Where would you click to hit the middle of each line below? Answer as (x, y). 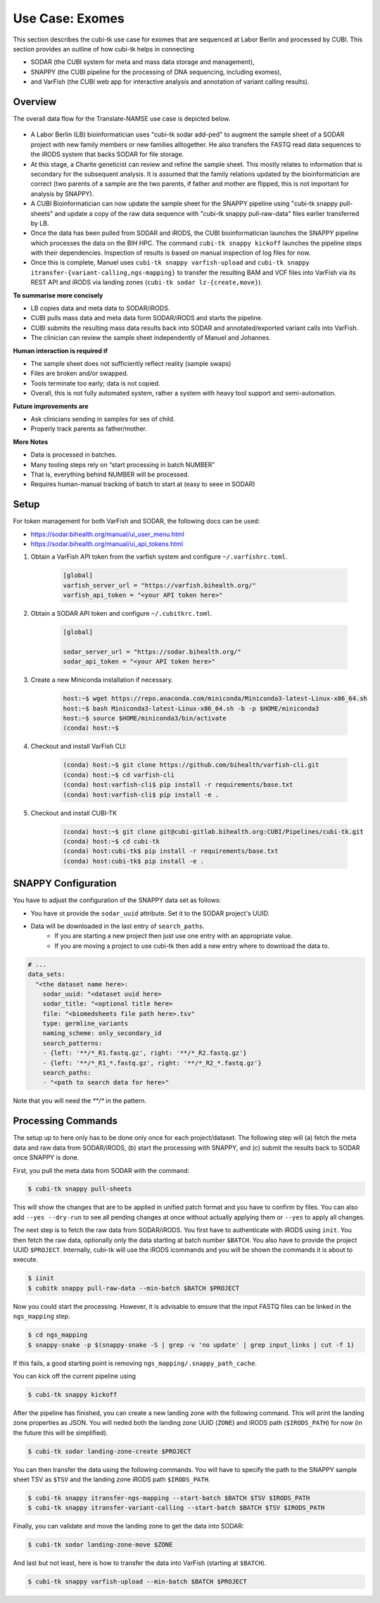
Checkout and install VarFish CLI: (78, 747)
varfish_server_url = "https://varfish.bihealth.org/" (159, 585)
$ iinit (41, 1278)
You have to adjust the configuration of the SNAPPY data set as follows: (117, 900)
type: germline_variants (85, 1024)
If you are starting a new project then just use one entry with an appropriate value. (173, 936)
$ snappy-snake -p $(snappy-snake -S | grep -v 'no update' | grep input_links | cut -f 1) (191, 1345)
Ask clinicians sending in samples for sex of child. (103, 419)
